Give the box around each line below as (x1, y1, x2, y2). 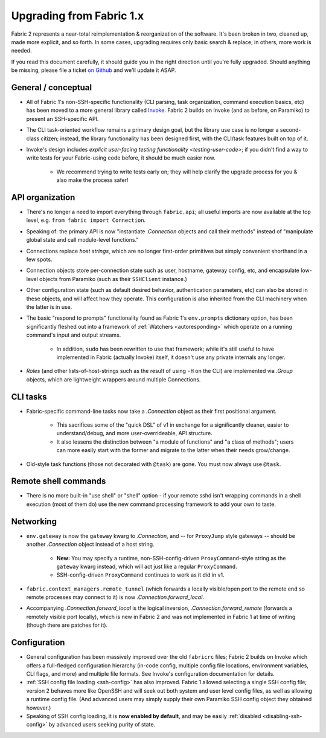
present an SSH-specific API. (26, 115, 99, 122)
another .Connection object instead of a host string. (26, 541, 155, 548)
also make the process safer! (56, 176, 129, 184)
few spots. (26, 256, 53, 263)
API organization (11, 192, 75, 202)
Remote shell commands (11, 476, 106, 487)
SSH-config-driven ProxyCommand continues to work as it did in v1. (56, 571, 225, 578)
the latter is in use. (26, 303, 72, 311)
